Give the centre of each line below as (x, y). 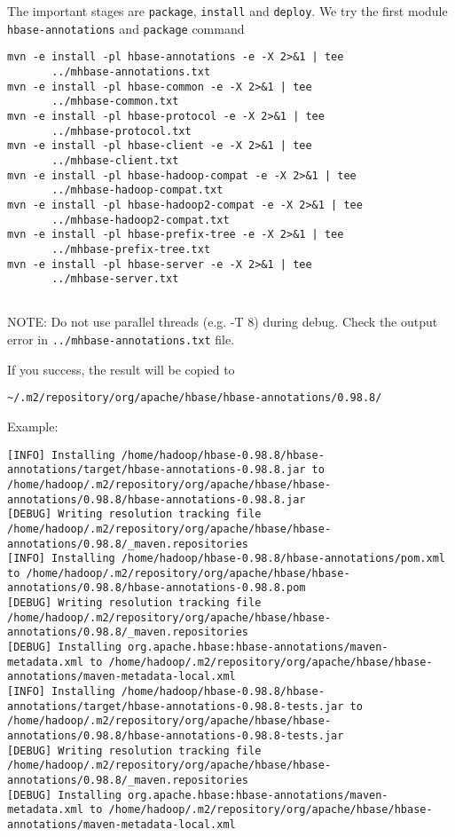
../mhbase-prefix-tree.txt (131, 249)
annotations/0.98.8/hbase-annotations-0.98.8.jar (157, 499)
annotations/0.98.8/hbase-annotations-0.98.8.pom (157, 588)
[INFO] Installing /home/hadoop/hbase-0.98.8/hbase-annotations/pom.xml (226, 559)
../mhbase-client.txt (115, 160)
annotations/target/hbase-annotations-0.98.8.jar (157, 470)
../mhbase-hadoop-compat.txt (137, 190)
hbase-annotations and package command (126, 28)
